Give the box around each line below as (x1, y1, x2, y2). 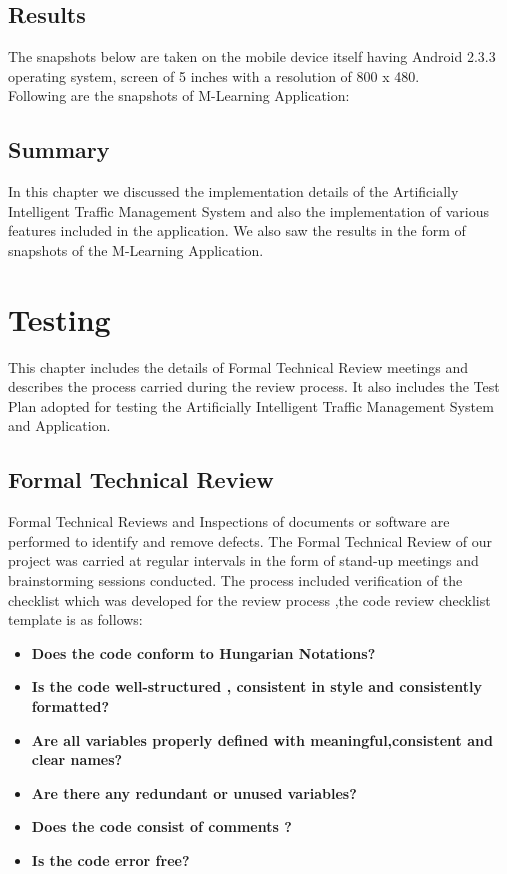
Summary (8, 134, 110, 165)
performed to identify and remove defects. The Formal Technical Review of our (8, 530, 493, 551)
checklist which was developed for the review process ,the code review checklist (8, 589, 491, 610)
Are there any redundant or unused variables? (31, 782, 357, 803)
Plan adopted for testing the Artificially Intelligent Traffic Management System (8, 395, 494, 416)
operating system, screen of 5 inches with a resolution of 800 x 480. (8, 65, 420, 86)
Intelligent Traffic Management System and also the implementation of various (8, 200, 489, 221)
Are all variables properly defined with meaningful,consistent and (31, 729, 493, 750)
